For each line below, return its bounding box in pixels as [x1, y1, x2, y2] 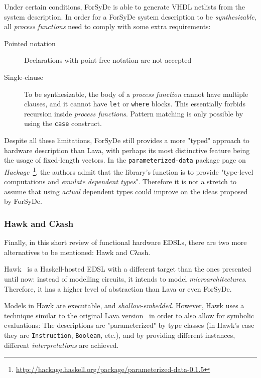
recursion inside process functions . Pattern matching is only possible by [24, 108, 243, 118]
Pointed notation [4, 38, 56, 48]
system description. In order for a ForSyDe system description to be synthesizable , [4, 11, 256, 22]
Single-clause [4, 71, 43, 82]
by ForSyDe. [4, 196, 42, 206]
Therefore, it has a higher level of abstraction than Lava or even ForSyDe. [4, 283, 232, 294]
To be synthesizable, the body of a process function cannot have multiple [24, 88, 248, 99]
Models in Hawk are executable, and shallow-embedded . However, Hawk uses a [4, 300, 244, 311]
